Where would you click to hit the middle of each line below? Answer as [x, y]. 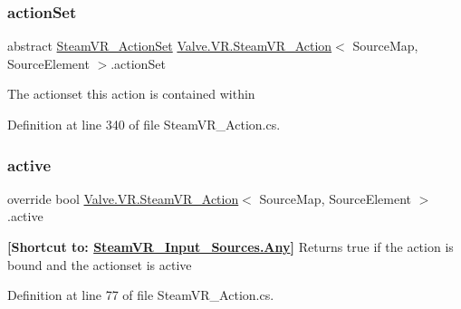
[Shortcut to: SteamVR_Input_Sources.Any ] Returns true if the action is [230, 246]
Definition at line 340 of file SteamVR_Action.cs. [144, 124]
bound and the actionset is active [100, 264]
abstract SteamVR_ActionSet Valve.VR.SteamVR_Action [170, 46]
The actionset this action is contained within [131, 94]
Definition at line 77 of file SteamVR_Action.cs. [141, 295]
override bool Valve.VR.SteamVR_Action [123, 198]
